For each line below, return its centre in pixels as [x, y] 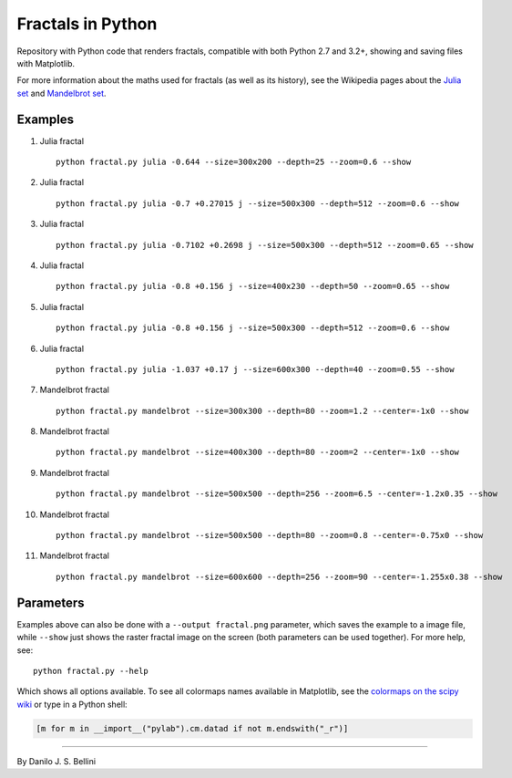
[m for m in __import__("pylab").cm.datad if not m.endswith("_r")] [192, 728]
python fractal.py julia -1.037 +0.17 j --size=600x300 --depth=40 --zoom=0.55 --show [255, 369]
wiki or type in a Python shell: [72, 704]
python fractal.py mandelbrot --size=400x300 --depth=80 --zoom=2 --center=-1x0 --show [258, 452]
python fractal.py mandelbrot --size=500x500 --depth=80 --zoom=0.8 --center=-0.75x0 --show [270, 535]
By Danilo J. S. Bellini [56, 761]
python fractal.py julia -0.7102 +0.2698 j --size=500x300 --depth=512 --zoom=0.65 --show [265, 245]
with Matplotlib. [46, 63]
